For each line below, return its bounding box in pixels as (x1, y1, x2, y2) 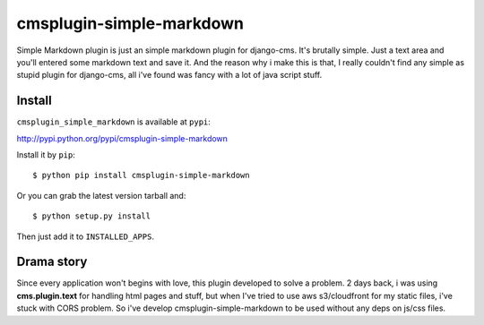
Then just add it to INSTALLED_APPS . (16, 231, 154, 242)
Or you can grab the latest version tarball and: (16, 190, 186, 201)
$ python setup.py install (32, 211, 151, 221)
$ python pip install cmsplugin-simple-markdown (32, 170, 250, 181)
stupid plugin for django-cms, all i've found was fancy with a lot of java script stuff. (16, 70, 323, 81)
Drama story (16, 254, 88, 269)
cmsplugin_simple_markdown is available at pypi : (16, 116, 211, 127)
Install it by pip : (16, 150, 76, 160)
